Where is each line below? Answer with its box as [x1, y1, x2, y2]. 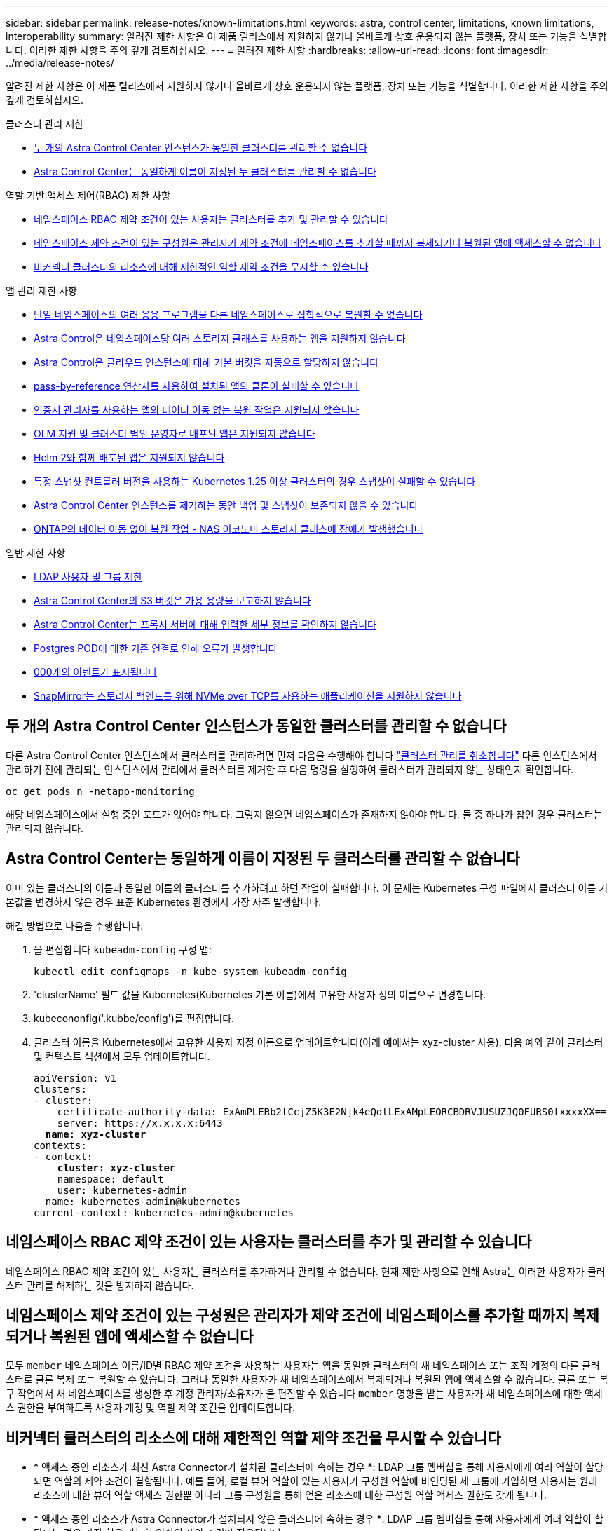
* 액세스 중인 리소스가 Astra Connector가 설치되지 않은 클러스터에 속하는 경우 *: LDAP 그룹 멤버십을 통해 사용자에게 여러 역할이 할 [34, 1513, 603, 1525]
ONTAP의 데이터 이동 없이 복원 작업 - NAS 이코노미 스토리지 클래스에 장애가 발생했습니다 [34, 523, 423, 535]
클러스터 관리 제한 [6, 118, 83, 130]
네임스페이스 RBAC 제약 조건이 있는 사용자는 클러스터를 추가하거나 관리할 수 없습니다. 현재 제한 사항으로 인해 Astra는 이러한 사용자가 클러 [6, 1265, 606, 1277]
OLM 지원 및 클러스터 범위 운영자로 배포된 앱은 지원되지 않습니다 [34, 428, 315, 440]
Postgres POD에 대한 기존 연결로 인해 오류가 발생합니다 [34, 642, 278, 654]
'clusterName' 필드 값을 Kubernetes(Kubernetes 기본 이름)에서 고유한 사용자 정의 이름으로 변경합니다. [34, 988, 486, 1000]
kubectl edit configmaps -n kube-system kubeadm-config [34, 965, 347, 977]
